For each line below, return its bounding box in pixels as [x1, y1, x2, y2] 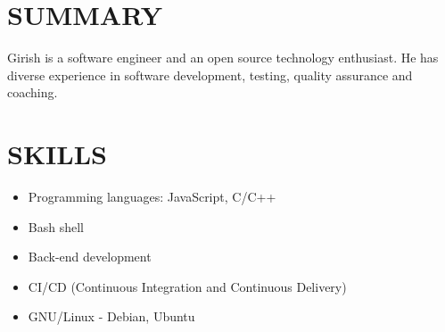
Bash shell [28, 217, 84, 236]
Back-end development [28, 247, 152, 266]
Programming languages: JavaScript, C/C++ [28, 187, 276, 206]
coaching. [7, 83, 58, 102]
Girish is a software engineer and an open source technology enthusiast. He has [7, 48, 439, 67]
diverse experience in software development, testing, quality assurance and [7, 65, 413, 84]
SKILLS [7, 136, 107, 172]
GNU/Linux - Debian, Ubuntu [28, 307, 195, 326]
